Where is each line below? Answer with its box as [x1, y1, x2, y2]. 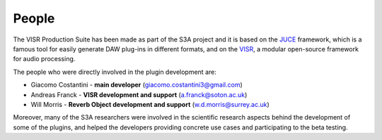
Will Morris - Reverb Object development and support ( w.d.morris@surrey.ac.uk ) [30, 100, 270, 108]
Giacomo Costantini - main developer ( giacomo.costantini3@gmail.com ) [30, 81, 243, 89]
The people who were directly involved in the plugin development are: [13, 68, 217, 76]
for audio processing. [13, 55, 76, 63]
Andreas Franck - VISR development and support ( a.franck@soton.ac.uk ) [30, 90, 248, 98]
